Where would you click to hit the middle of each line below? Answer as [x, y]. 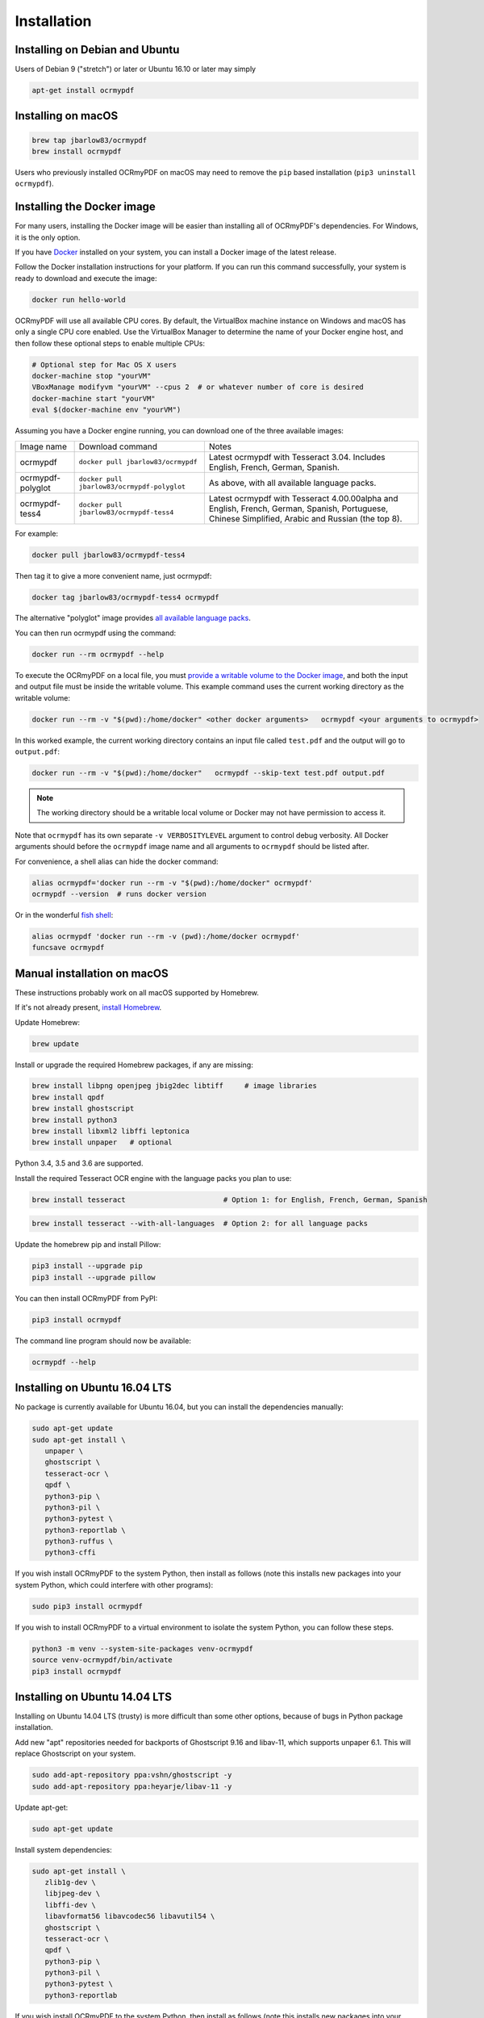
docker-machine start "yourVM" [94, 398]
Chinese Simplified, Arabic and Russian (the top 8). [305, 518]
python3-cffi [71, 1553]
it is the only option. [48, 237]
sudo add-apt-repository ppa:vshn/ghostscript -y [132, 1775]
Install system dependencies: [63, 1849]
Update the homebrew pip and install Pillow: [88, 1245]
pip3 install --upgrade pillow [94, 1277]
